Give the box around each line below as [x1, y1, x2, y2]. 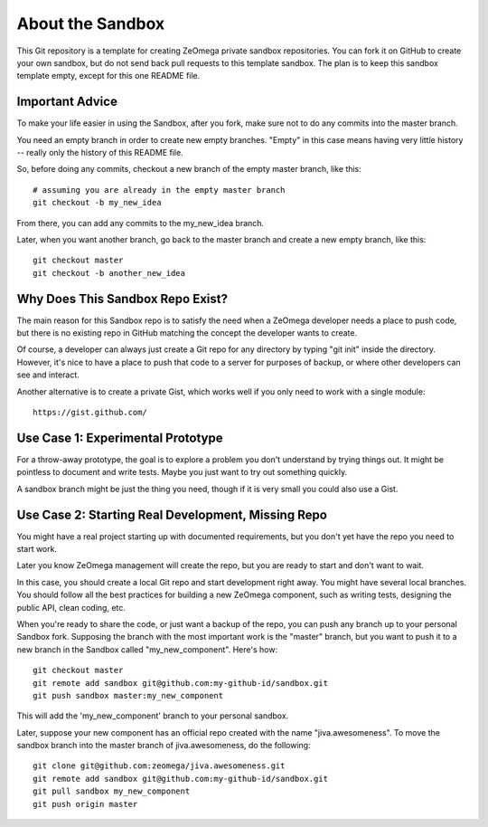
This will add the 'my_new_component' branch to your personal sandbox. [16, 710, 289, 721]
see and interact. [16, 369, 80, 380]
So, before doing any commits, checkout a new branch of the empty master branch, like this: [16, 164, 361, 175]
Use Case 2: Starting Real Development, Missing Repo [16, 507, 327, 522]
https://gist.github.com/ [33, 407, 148, 417]
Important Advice [16, 94, 117, 109]
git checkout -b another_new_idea [33, 268, 185, 278]
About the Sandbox [16, 14, 165, 33]
